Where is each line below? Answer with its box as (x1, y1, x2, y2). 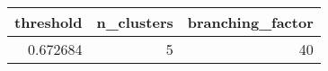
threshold (14, 12, 83, 32)
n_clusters (96, 12, 173, 32)
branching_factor (187, 12, 314, 32)
